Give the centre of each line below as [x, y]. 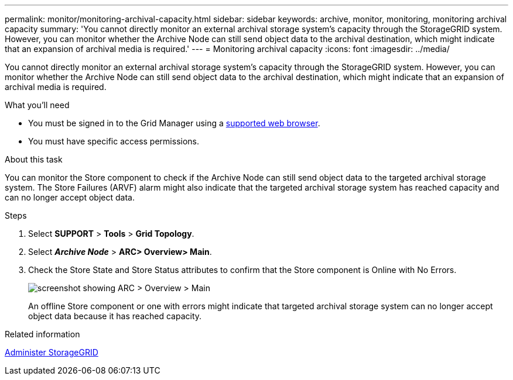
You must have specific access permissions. [114, 141]
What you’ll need [37, 105]
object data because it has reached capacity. [115, 316]
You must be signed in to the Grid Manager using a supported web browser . [174, 123]
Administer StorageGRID [52, 352]
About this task [34, 159]
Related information [42, 334]
